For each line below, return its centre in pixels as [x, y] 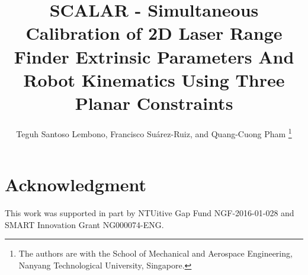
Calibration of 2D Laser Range [154, 33]
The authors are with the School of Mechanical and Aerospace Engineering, [155, 253]
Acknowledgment [76, 184]
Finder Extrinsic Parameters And [154, 56]
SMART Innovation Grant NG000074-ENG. [84, 224]
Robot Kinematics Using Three [154, 79]
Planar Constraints [154, 102]
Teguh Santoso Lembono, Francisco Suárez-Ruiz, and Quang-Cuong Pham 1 [154, 132]
